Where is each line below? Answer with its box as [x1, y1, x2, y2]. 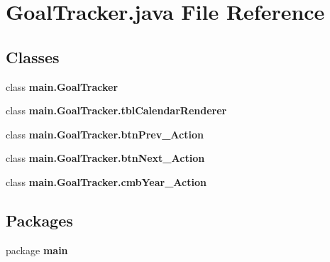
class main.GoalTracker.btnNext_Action [6, 151, 205, 165]
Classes [6, 45, 60, 67]
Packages [6, 209, 73, 231]
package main [6, 242, 68, 257]
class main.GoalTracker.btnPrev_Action [6, 126, 204, 141]
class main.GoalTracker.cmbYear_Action [6, 174, 207, 189]
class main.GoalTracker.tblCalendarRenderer [6, 103, 227, 118]
